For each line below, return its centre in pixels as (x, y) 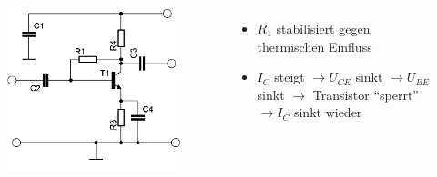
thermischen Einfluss (315, 46)
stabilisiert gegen (323, 28)
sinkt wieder (328, 112)
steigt (290, 77)
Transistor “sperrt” (366, 94)
